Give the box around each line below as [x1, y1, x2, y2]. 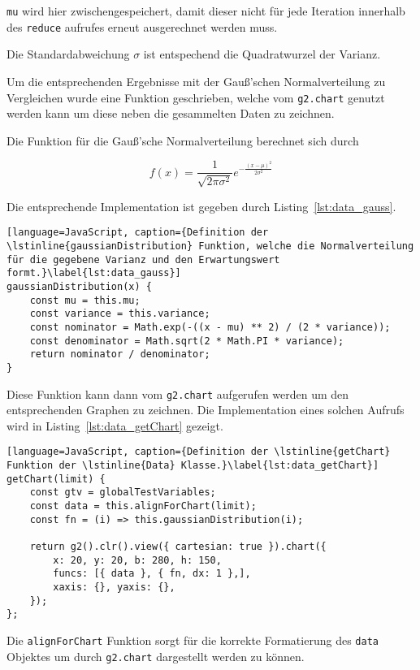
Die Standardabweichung [6, 45, 130, 63]
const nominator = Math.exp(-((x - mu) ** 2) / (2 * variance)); [29, 321, 391, 333]
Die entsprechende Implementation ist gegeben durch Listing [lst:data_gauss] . [6, 197, 396, 214]
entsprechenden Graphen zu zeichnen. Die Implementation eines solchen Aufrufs [6, 401, 405, 418]
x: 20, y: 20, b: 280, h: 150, [53, 554, 222, 566]
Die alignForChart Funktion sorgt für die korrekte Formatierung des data [6, 631, 379, 648]
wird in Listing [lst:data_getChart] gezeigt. [6, 417, 223, 434]
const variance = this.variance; [29, 308, 210, 320]
